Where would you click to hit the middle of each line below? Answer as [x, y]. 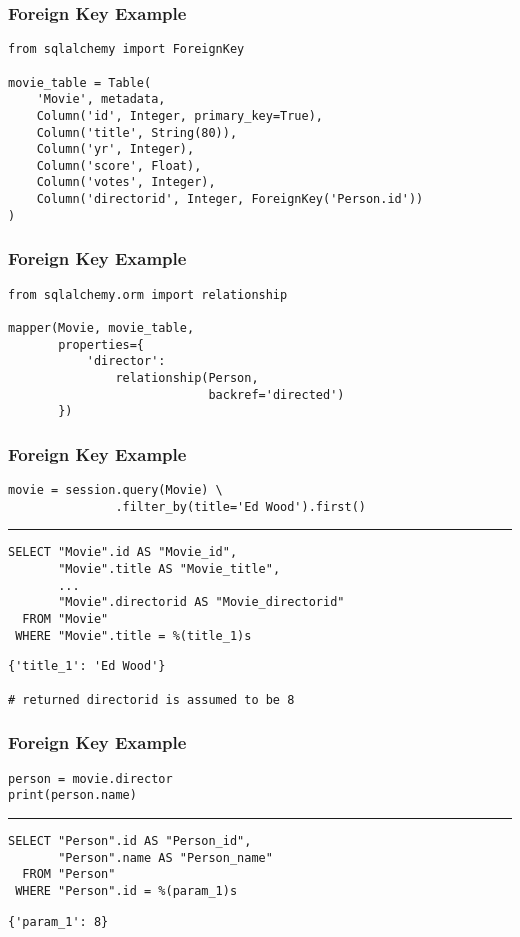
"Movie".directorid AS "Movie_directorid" [201, 602]
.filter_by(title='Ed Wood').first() [240, 506]
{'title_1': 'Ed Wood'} [87, 666]
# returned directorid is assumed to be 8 [151, 699]
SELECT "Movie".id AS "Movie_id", [123, 552]
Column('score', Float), [119, 165]
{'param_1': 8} [58, 921]
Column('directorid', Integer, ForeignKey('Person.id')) [230, 199]
